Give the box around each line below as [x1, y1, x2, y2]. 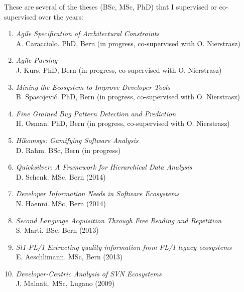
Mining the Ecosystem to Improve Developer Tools [16, 81, 170, 92]
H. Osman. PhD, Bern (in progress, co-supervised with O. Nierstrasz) [16, 118, 230, 128]
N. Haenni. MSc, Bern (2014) [16, 198, 106, 208]
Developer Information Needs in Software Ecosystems [16, 188, 180, 199]
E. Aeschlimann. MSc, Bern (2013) [16, 251, 123, 262]
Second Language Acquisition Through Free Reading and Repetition [16, 215, 222, 225]
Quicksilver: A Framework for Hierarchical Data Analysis [16, 162, 192, 172]
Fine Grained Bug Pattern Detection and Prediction [16, 108, 176, 118]
